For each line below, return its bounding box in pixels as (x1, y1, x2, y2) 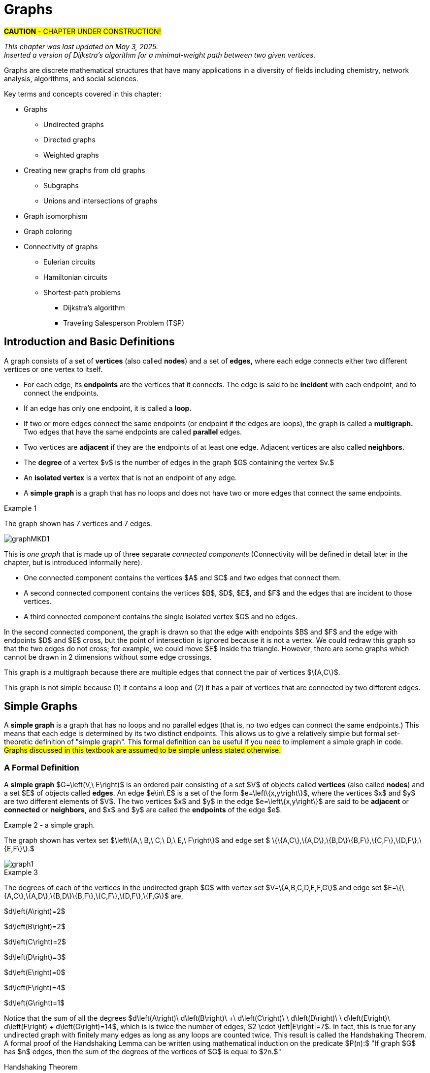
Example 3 (4, 868, 38, 877)
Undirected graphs (43, 120, 104, 129)
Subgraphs (43, 181, 79, 190)
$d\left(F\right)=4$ (4, 983, 66, 992)
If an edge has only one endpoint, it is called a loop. (24, 403, 192, 412)
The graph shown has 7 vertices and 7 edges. (4, 519, 152, 528)
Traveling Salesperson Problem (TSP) (63, 318, 185, 327)
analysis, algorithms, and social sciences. (4, 74, 138, 83)
